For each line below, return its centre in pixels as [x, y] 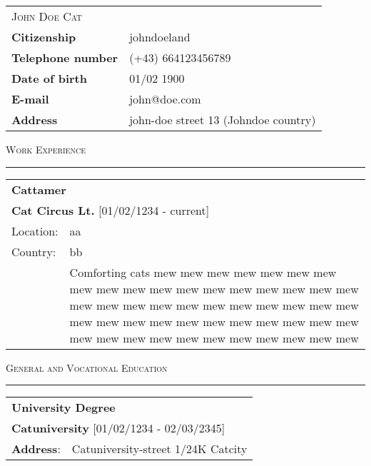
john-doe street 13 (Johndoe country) [223, 120]
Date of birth [50, 78]
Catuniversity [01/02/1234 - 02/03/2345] [118, 428]
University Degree [63, 407]
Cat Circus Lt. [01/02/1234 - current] [111, 210]
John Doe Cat [47, 16]
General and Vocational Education [87, 367]
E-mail [30, 99]
